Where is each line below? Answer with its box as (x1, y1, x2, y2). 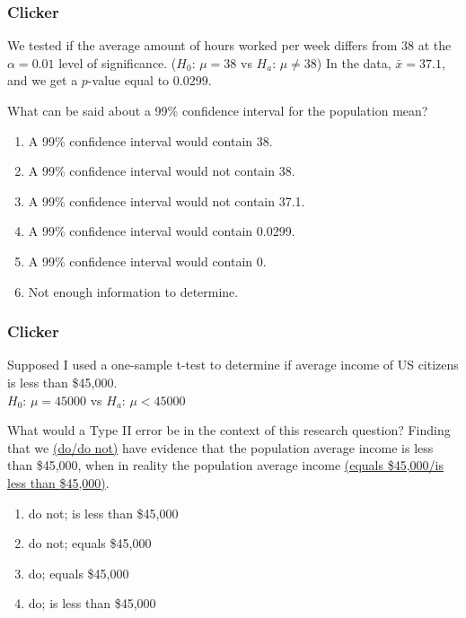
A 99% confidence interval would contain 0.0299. (28, 222, 295, 240)
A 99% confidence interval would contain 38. (28, 131, 273, 150)
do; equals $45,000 (28, 563, 129, 582)
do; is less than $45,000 (28, 594, 156, 613)
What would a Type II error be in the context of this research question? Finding (7, 421, 451, 440)
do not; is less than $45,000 (28, 503, 179, 522)
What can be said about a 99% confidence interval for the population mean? (7, 101, 428, 119)
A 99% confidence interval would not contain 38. (28, 161, 295, 180)
